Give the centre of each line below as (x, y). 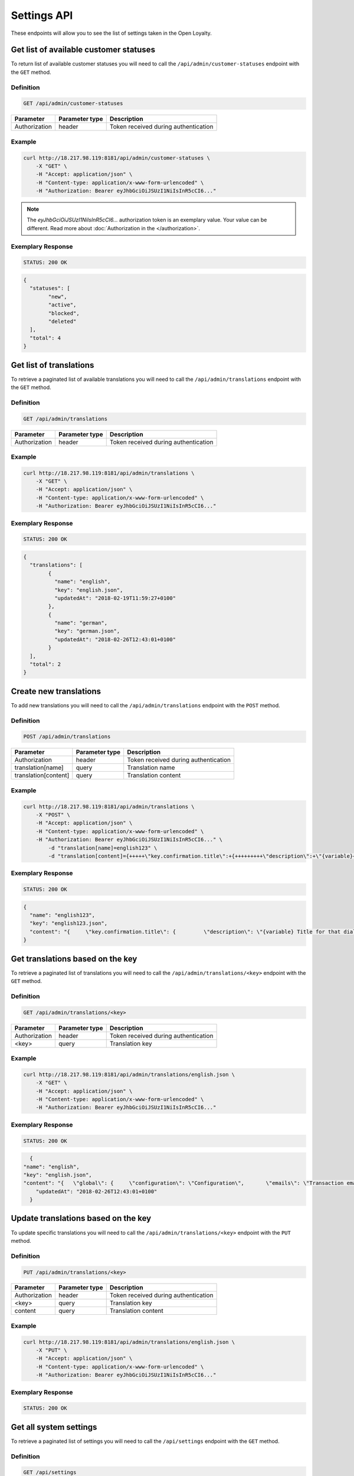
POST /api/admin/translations (67, 737)
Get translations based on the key (74, 959)
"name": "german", (81, 623)
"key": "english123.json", (69, 923)
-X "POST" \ (53, 815)
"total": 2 (45, 664)
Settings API (42, 15)
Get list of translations (53, 365)
